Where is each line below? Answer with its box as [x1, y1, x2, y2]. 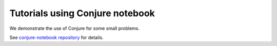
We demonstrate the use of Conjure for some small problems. [9, 25, 140, 31]
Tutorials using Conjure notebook [9, 8, 155, 19]
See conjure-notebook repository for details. [9, 34, 104, 40]
